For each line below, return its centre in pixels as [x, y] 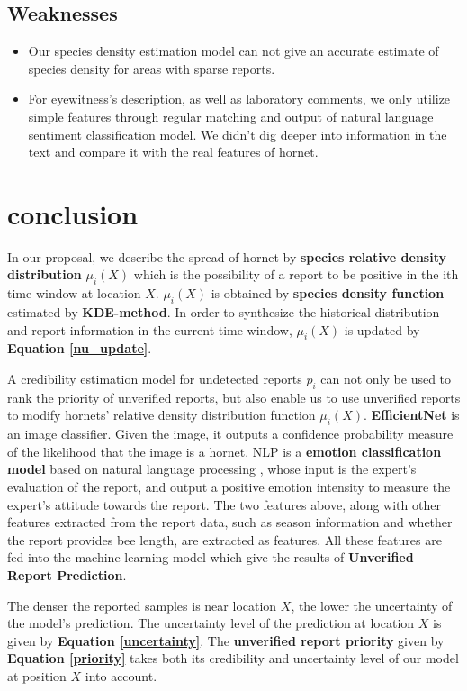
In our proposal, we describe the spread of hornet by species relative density [227, 256]
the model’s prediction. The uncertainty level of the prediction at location [211, 623]
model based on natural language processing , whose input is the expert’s [212, 469]
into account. [121, 675]
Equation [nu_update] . [80, 348]
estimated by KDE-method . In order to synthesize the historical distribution [224, 312]
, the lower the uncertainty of [372, 605]
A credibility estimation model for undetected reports [155, 379]
